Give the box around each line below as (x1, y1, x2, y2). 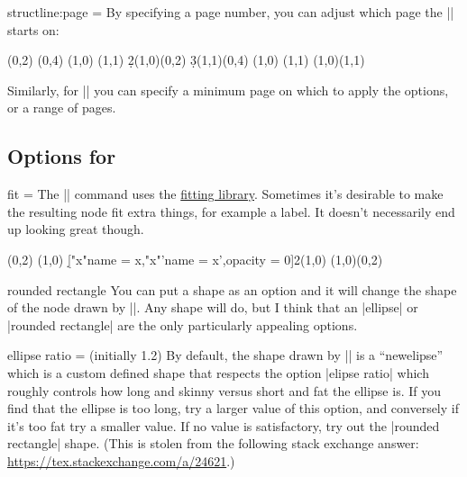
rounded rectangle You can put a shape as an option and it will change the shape (7, 280, 457, 299)
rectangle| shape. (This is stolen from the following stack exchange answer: (7, 434, 419, 453)
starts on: (7, 20, 60, 39)
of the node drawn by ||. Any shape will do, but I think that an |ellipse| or (7, 298, 418, 317)
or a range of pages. (7, 98, 116, 117)
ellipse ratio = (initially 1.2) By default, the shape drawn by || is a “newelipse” (7, 346, 444, 364)
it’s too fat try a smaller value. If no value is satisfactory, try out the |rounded (7, 416, 440, 435)
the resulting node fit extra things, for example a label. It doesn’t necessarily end (7, 202, 455, 220)
